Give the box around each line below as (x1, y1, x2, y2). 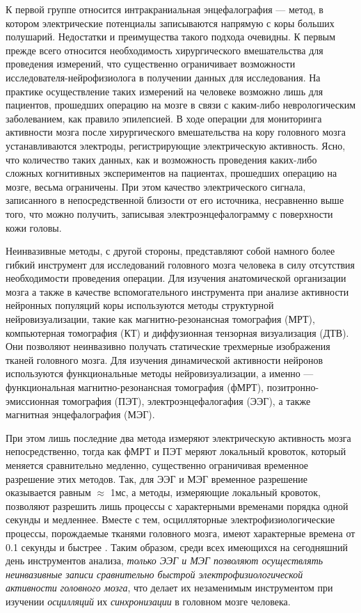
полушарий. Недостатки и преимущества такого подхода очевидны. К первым (6, 29, 336, 44)
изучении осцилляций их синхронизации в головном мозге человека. (6, 594, 291, 608)
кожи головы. (6, 220, 62, 234)
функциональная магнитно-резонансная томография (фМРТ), (6, 380, 264, 395)
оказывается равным (6, 485, 91, 500)
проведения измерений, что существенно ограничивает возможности (6, 56, 296, 71)
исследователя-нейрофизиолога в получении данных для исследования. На (6, 70, 321, 84)
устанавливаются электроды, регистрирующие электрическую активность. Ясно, (6, 138, 346, 152)
